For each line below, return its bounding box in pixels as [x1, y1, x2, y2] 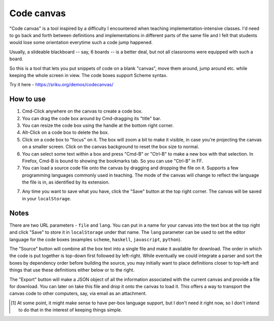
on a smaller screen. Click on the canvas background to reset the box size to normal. [22, 144, 199, 150]
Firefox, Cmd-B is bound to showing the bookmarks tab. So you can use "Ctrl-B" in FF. [22, 158, 203, 164]
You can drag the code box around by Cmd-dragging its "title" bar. [22, 115, 161, 121]
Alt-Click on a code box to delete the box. [22, 129, 109, 135]
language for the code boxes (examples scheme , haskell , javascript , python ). [9, 236, 182, 242]
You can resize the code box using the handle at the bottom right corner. [22, 122, 174, 128]
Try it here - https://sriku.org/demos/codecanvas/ [9, 82, 114, 88]
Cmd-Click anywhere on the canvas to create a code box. [22, 108, 143, 114]
